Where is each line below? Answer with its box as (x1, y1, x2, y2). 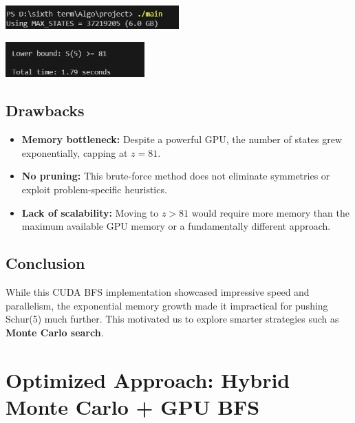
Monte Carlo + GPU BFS (6, 392, 260, 420)
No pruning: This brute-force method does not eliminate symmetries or (21, 169, 330, 183)
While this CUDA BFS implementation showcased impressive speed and (6, 284, 310, 299)
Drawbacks (6, 100, 85, 121)
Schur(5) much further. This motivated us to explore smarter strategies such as (6, 312, 339, 326)
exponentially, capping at (21, 145, 128, 160)
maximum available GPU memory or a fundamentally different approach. (21, 219, 331, 233)
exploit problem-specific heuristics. (21, 182, 167, 196)
